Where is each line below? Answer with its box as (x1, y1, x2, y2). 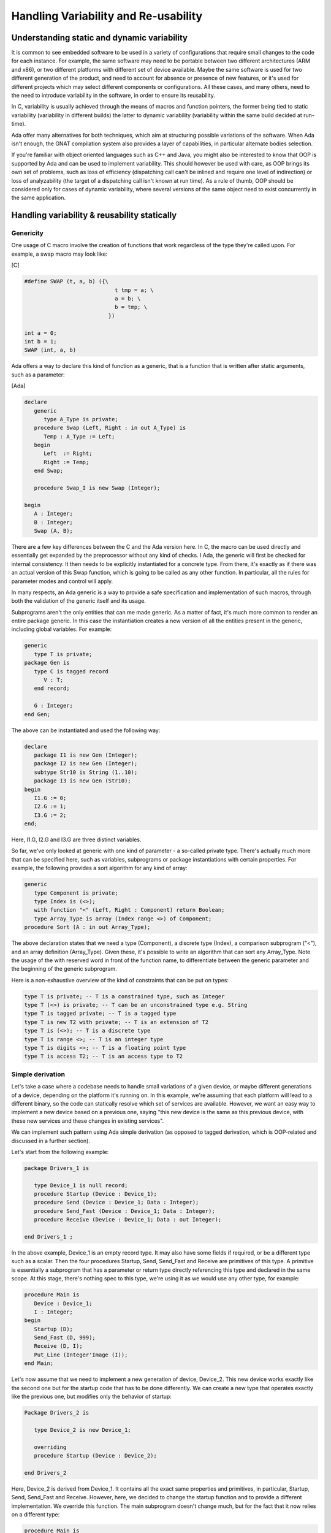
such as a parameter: (11, 371, 65, 378)
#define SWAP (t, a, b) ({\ (24, 278, 108, 285)
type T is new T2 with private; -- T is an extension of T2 (24, 1019, 209, 1025)
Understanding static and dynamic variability (11, 32, 188, 43)
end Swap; (34, 467, 64, 475)
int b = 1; (24, 338, 57, 345)
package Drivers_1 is (24, 1164, 89, 1171)
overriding (34, 1443, 67, 1450)
